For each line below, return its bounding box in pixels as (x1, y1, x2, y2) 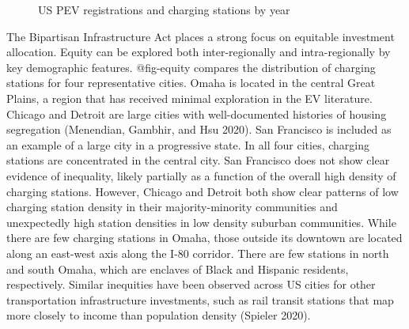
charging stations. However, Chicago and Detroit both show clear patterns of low (6, 183, 399, 199)
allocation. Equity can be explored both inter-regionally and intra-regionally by (6, 43, 391, 60)
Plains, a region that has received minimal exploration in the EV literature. (6, 89, 373, 106)
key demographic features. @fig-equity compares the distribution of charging (6, 59, 376, 75)
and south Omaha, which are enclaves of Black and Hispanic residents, (6, 260, 349, 277)
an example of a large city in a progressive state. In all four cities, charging (6, 136, 369, 153)
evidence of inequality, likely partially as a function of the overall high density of (6, 167, 396, 183)
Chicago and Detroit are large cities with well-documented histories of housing (6, 105, 387, 122)
